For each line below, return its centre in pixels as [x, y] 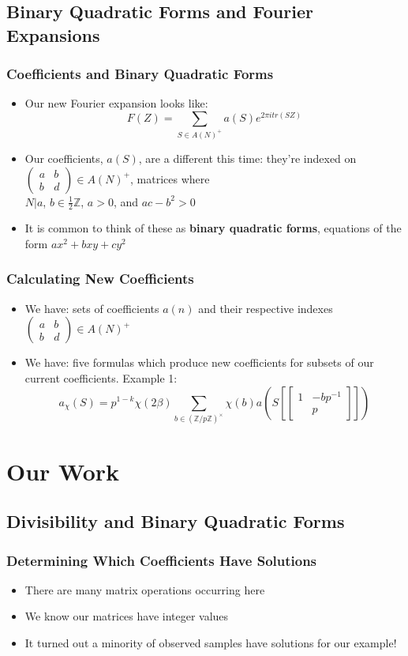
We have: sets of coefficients [92, 308]
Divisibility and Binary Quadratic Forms [176, 521]
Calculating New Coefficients [100, 279]
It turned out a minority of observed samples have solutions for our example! [211, 643]
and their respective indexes [266, 308]
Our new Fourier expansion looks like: [116, 103]
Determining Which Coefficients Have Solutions [162, 560]
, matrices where [170, 178]
